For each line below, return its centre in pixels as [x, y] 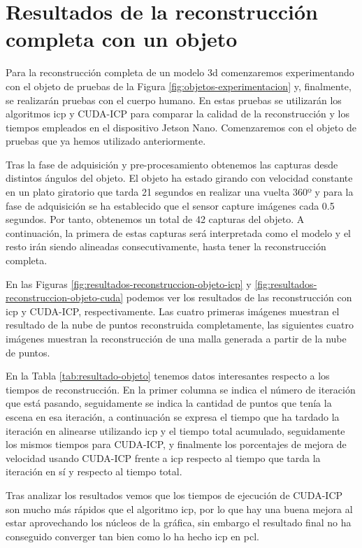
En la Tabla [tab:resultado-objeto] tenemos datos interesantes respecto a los [168, 376]
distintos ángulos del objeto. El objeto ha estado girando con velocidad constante [179, 178]
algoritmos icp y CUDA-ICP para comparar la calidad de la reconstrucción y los [178, 114]
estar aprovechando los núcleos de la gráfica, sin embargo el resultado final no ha [179, 522]
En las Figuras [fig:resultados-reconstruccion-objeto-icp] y [129, 283]
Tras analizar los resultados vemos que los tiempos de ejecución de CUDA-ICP [174, 495]
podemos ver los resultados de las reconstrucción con [239, 297]
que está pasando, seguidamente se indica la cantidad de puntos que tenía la [169, 403]
